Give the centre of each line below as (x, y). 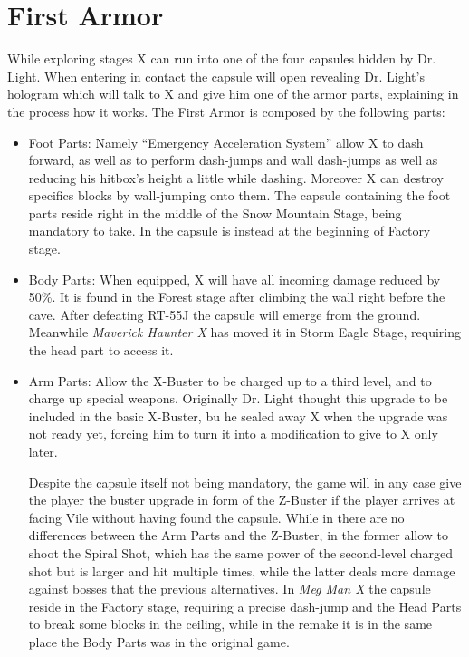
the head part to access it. (101, 350)
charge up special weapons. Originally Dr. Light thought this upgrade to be (238, 398)
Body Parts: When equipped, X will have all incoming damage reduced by (234, 279)
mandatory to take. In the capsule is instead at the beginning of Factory (230, 231)
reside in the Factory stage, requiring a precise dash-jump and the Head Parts (245, 606)
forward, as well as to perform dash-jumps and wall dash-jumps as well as (233, 160)
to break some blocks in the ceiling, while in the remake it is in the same (230, 624)
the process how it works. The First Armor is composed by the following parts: (226, 111)
